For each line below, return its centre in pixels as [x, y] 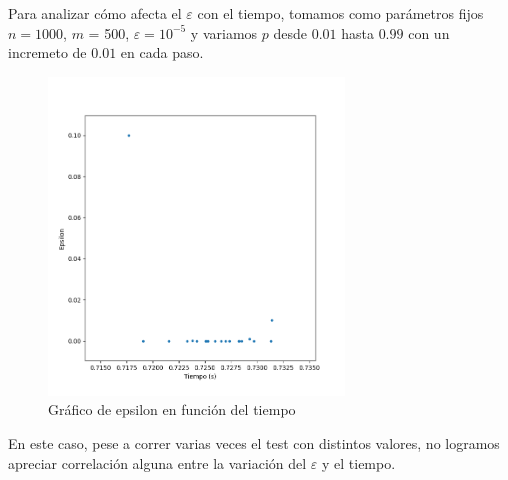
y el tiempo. [358, 462]
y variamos [224, 32]
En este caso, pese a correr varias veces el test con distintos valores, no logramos [254, 442]
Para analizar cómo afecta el [95, 13]
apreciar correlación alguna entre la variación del [157, 462]
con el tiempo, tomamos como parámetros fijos [340, 13]
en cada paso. [162, 52]
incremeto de [47, 52]
